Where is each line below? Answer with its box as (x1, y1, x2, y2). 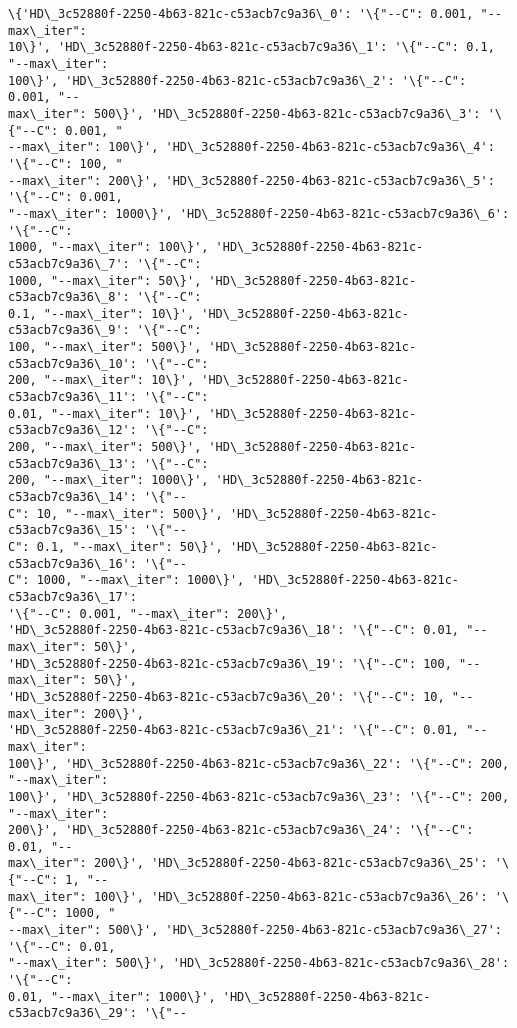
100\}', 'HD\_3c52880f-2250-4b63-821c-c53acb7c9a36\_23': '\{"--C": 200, (8, 789, 510, 804)
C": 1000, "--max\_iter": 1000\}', (8, 573, 245, 588)
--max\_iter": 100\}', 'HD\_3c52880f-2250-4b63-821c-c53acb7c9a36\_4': (8, 140, 495, 155)
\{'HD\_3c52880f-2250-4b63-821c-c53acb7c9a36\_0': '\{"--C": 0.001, (8, 7, 474, 21)
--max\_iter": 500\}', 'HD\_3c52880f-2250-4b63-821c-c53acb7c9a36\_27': (8, 923, 502, 938)
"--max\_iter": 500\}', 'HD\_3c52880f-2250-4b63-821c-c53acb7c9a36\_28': (8, 956, 510, 971)
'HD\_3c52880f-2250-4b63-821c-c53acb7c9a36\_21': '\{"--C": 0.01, (8, 723, 460, 738)
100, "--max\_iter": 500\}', (8, 340, 202, 355)
